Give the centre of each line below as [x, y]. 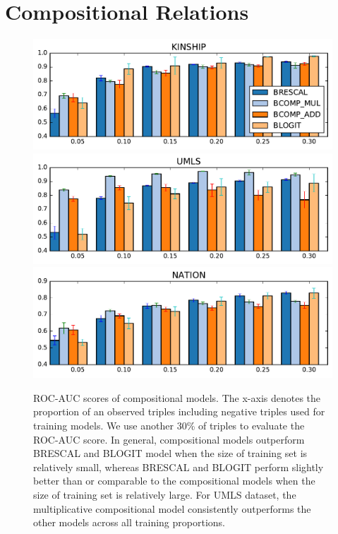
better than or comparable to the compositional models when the [174, 481]
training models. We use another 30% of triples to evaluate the [169, 426]
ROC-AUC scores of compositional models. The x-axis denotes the [177, 397]
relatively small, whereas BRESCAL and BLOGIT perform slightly [179, 467]
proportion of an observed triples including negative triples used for [179, 411]
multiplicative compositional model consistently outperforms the [172, 508]
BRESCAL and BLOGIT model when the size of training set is [170, 453]
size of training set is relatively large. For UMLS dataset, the [165, 495]
